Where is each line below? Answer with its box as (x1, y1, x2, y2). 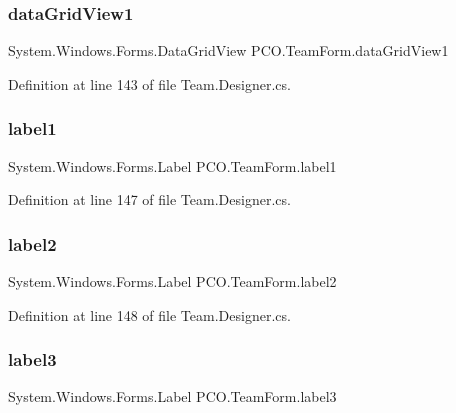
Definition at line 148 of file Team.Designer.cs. (8, 304, 291, 325)
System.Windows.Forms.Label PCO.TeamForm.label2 (8, 271, 337, 292)
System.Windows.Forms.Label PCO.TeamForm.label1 (8, 155, 337, 176)
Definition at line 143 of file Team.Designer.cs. (8, 73, 291, 94)
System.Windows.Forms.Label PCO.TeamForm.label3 (8, 386, 337, 407)
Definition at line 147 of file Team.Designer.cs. (8, 189, 291, 210)
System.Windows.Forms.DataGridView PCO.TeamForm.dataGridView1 (8, 40, 449, 61)
